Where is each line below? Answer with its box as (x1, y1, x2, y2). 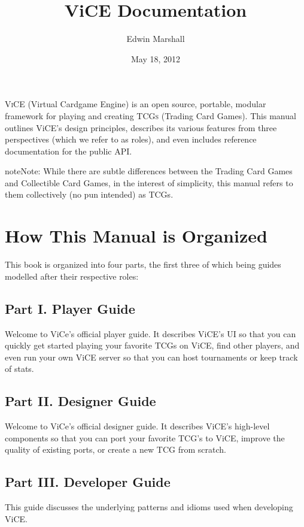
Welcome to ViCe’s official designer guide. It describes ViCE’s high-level (5, 420, 270, 432)
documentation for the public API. (5, 144, 132, 157)
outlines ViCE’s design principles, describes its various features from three (5, 121, 277, 134)
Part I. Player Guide (5, 299, 135, 317)
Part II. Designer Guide (5, 392, 156, 410)
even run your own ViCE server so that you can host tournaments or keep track (5, 350, 298, 363)
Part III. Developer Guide (5, 473, 171, 491)
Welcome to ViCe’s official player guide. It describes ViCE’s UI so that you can (5, 327, 296, 340)
